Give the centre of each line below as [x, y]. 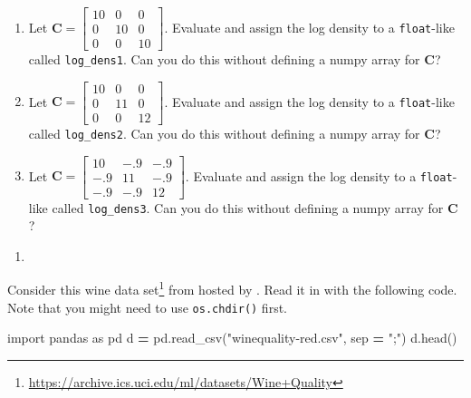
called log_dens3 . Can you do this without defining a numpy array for [248, 207]
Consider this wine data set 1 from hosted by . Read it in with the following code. [232, 288]
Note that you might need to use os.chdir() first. [147, 307]
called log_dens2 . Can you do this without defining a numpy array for [224, 133]
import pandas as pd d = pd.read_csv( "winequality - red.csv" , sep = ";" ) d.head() [232, 338]
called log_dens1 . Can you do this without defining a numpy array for [224, 59]
